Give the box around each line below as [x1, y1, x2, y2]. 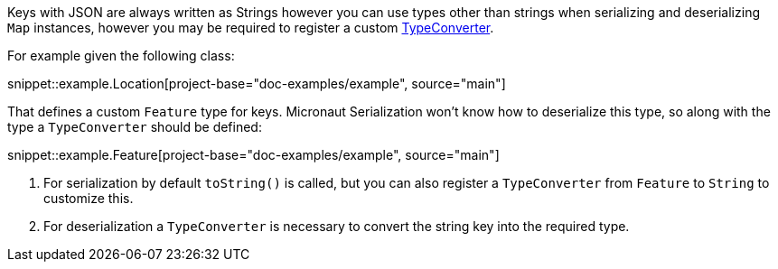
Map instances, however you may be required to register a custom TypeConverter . [7, 20, 494, 35]
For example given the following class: [7, 48, 235, 63]
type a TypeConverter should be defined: [7, 119, 262, 134]
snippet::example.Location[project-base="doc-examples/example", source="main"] [7, 76, 506, 91]
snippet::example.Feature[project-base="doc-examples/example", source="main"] [7, 147, 500, 162]
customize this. [43, 190, 134, 206]
